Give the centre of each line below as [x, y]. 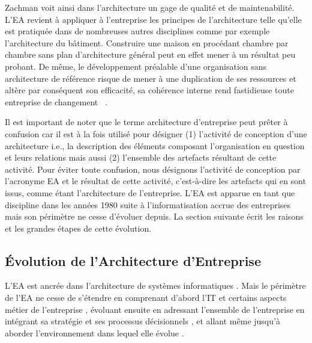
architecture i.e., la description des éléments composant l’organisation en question [155, 145]
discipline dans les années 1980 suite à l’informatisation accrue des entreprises [148, 204]
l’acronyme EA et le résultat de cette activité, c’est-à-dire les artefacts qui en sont [155, 181]
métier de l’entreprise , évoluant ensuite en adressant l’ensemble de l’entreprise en [155, 309]
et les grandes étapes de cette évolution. [78, 228]
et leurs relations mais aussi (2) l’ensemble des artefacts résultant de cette [141, 157]
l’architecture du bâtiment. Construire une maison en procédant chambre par [147, 42]
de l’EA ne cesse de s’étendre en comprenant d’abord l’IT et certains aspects [146, 298]
